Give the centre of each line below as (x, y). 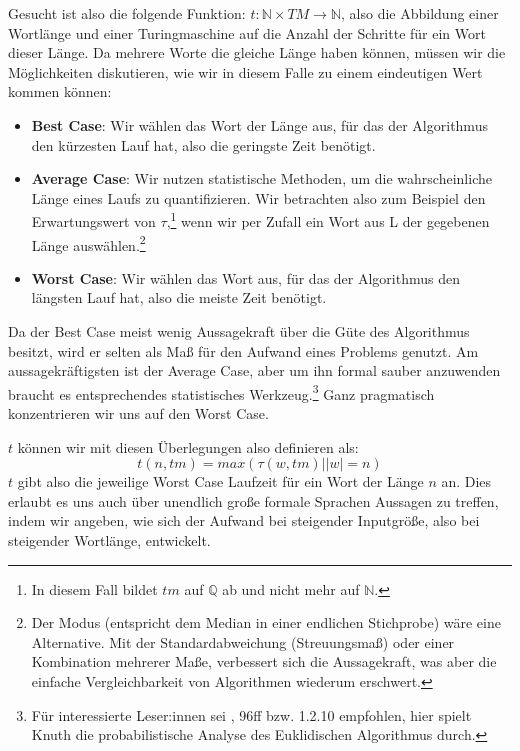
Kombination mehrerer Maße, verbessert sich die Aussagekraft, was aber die (264, 661)
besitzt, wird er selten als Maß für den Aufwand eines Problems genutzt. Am (243, 350)
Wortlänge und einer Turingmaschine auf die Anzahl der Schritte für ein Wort (247, 32)
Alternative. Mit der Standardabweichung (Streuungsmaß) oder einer (243, 641)
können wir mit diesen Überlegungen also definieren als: (188, 446)
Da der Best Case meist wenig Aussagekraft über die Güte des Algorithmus (239, 331)
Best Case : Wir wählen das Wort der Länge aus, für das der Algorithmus (259, 124)
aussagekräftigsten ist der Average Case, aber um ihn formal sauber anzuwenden (254, 370)
